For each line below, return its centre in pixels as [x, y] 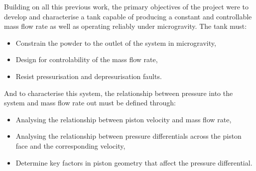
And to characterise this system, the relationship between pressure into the [119, 93]
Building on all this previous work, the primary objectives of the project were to [127, 6]
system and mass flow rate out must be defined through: [90, 103]
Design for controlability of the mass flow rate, [87, 59]
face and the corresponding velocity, [70, 145]
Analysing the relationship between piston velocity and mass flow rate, [124, 119]
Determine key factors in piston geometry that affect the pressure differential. [134, 162]
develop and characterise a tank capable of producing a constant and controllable [128, 16]
